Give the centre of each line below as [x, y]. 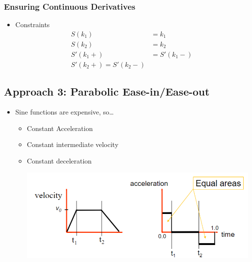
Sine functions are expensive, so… [64, 112]
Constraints [32, 25]
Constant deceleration [59, 160]
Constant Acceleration [60, 128]
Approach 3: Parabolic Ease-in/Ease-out [107, 91]
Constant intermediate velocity [73, 144]
